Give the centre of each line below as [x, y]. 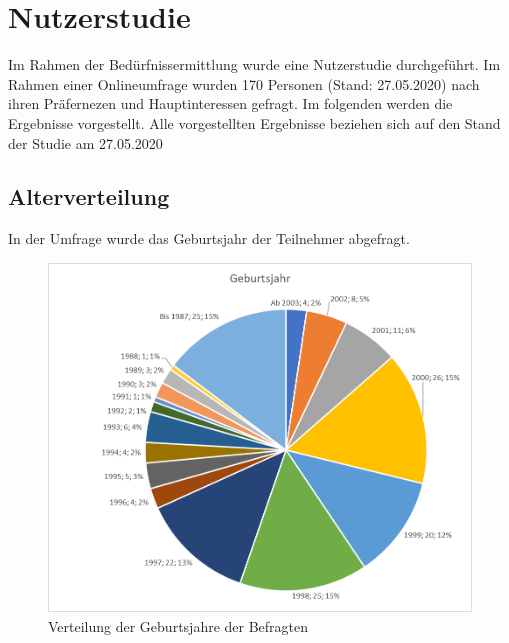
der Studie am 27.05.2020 [85, 142]
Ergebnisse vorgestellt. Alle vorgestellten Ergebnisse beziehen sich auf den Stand [254, 122]
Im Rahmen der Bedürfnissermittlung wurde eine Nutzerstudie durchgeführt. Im [254, 64]
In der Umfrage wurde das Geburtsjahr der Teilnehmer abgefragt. [209, 238]
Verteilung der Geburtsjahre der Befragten [178, 625]
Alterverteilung [89, 196]
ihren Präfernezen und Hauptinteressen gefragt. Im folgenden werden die [230, 103]
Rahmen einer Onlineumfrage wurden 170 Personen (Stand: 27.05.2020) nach [244, 83]
